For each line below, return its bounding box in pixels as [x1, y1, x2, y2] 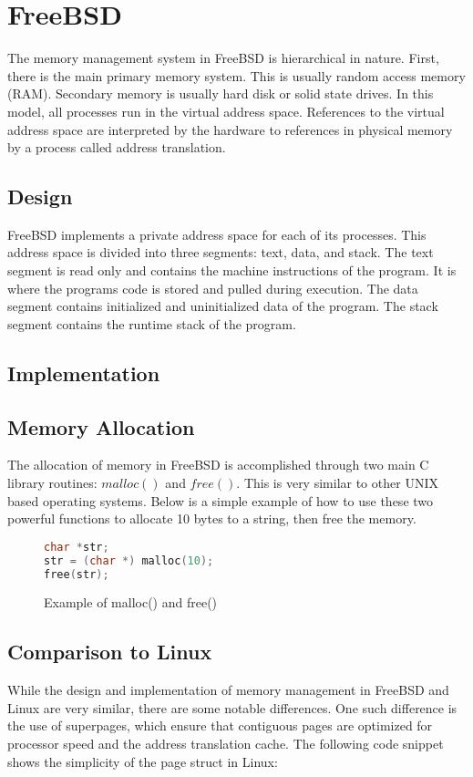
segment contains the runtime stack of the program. [7, 314, 296, 333]
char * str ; [44, 540, 109, 554]
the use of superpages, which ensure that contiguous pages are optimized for [7, 716, 433, 735]
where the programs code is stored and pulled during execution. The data [7, 278, 418, 297]
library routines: [7, 473, 98, 492]
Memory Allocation [7, 412, 195, 440]
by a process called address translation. [7, 138, 226, 157]
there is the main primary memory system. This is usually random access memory [7, 66, 466, 85]
